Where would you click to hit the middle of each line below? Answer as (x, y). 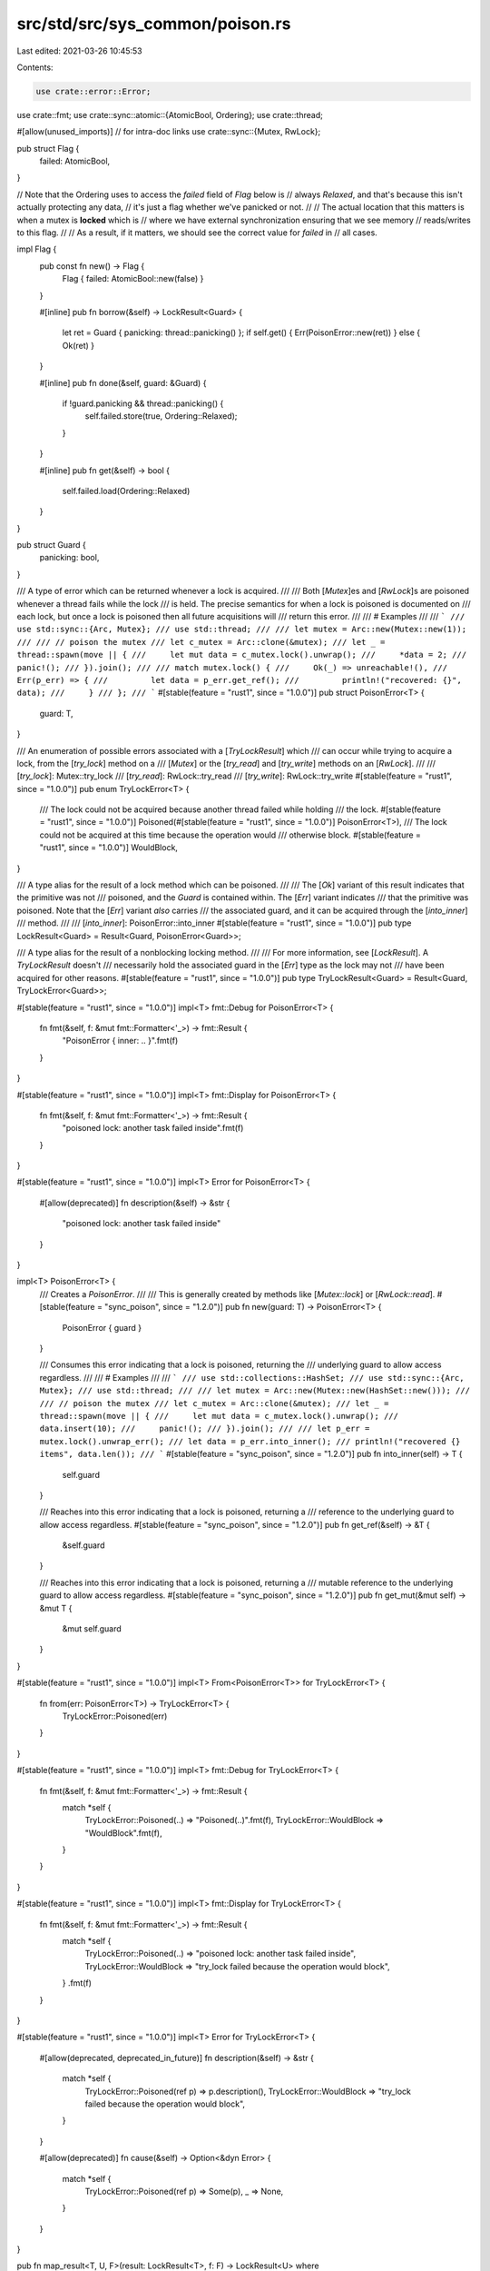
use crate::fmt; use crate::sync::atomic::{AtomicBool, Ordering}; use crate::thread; (170, 114)
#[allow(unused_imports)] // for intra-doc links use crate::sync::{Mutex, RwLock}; (169, 132)
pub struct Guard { (51, 545)
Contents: (35, 67)
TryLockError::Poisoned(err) (115, 1716)
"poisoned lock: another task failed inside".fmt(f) (153, 1128)
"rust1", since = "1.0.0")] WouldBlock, (109, 848)
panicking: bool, (69, 558)
